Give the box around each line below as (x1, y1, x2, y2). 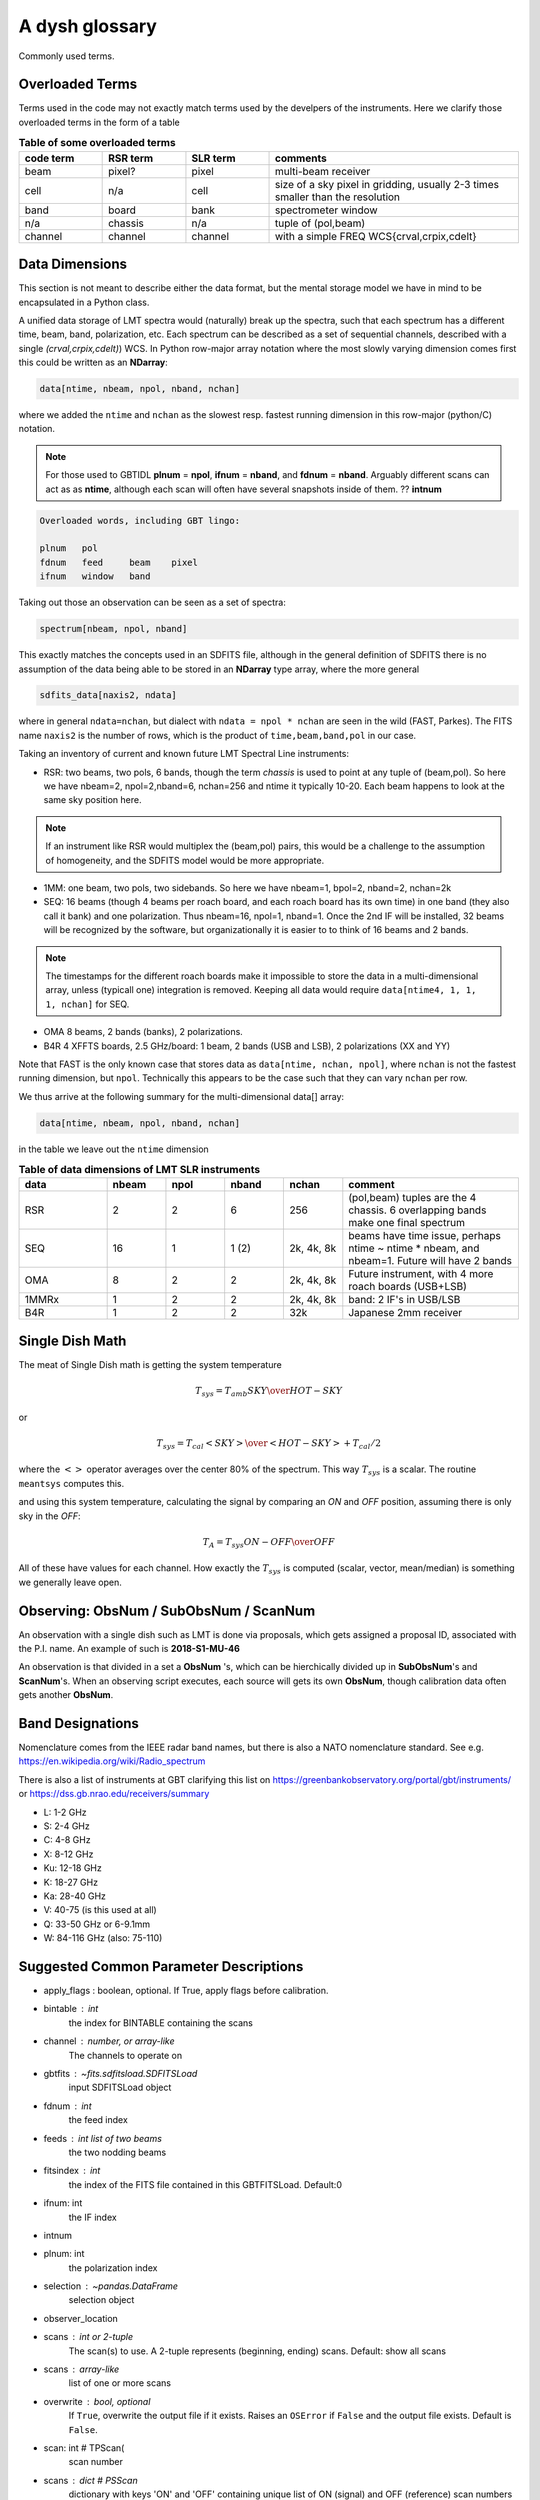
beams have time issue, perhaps (348, 1229, 502, 1243)
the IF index (68, 2211, 117, 2223)
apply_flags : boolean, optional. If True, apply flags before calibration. (43, 1985, 329, 1997)
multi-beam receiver (275, 164, 371, 178)
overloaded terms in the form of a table (18, 116, 180, 128)
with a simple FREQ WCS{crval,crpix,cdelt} (275, 229, 477, 243)
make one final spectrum (348, 1216, 465, 1230)
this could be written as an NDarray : (18, 356, 169, 369)
